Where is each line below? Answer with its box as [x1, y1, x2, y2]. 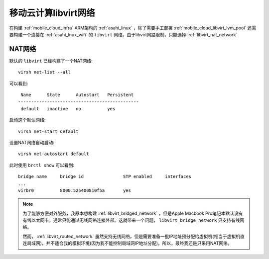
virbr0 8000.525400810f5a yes [18, 187, 132, 193]
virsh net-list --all [18, 70, 71, 75]
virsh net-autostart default [18, 151, 89, 157]
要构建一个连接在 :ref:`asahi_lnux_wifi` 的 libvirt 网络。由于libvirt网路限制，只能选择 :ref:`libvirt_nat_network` [9, 31, 238, 37]
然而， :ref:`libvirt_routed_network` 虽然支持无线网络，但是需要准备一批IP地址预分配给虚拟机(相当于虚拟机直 [22, 233, 245, 239]
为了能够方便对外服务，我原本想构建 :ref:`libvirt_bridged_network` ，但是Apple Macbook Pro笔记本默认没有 [22, 210, 243, 216]
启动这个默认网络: [9, 117, 46, 123]
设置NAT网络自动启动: [9, 139, 55, 145]
